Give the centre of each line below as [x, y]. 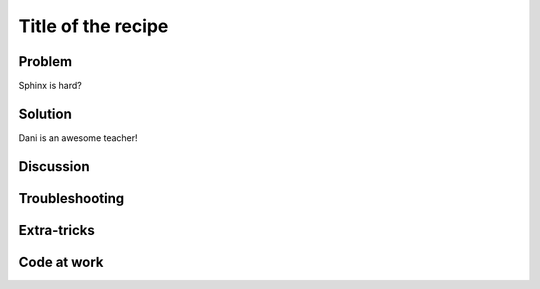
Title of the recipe [93, 26]
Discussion [54, 166]
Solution [45, 113]
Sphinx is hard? [50, 86]
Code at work [61, 261]
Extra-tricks [56, 230]
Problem [45, 61]
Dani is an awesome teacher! [78, 137]
